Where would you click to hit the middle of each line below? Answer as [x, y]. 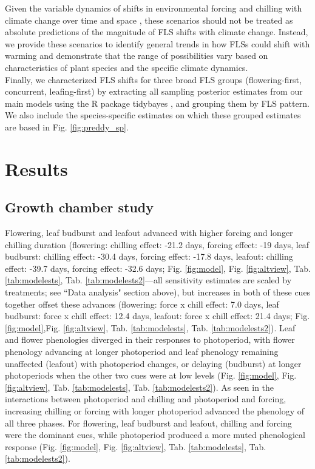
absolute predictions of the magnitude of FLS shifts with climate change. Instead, [157, 32]
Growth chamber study [79, 207]
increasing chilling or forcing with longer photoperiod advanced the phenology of [155, 411]
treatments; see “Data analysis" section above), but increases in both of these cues [158, 292]
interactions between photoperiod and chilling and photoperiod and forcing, [146, 399]
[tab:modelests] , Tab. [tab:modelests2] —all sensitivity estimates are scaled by [148, 280]
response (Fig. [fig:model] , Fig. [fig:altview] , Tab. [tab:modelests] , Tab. [136, 446]
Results [36, 168]
